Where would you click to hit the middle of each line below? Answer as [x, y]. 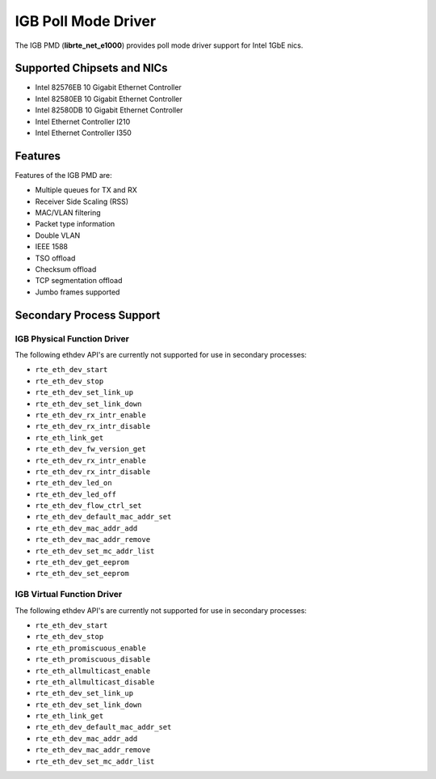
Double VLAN [58, 235]
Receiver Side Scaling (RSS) [82, 201]
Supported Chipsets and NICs [92, 68]
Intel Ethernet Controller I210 [83, 121]
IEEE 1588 [52, 247]
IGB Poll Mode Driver [86, 21]
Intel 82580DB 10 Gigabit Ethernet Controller [109, 110]
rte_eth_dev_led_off [76, 494]
